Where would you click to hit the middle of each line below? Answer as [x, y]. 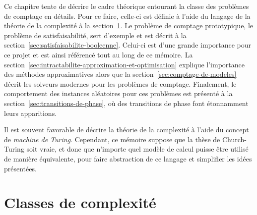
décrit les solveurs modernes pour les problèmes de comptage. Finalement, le [120, 83]
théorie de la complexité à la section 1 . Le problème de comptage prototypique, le [129, 26]
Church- [234, 139]
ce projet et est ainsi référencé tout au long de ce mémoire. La [98, 54]
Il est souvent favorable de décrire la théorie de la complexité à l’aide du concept [127, 130]
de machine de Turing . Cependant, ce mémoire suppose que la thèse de [112, 139]
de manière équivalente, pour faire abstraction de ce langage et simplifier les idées [128, 158]
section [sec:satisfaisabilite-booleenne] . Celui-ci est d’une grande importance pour [128, 45]
